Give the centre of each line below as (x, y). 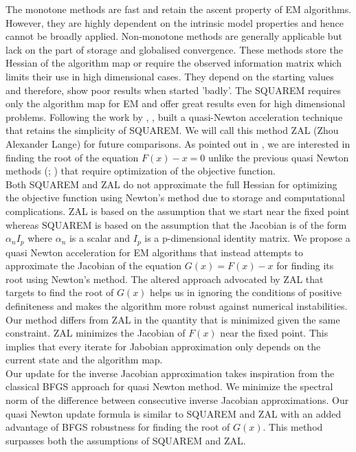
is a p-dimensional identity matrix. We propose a (247, 238)
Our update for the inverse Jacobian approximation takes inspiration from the (170, 373)
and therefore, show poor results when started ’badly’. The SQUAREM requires (173, 90)
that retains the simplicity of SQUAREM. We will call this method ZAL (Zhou (172, 130)
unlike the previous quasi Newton (278, 157)
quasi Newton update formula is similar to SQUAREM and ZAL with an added (174, 413)
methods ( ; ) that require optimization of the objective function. (141, 171)
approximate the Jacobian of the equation (94, 265)
